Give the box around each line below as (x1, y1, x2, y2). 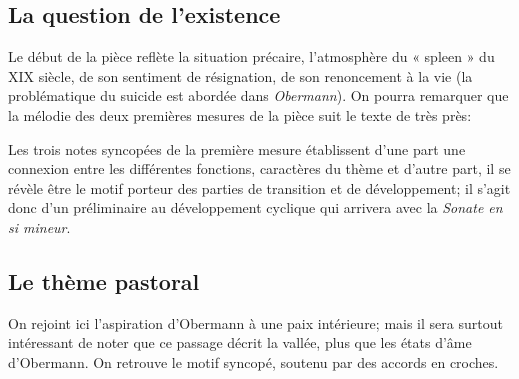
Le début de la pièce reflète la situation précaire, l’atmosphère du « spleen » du (8, 46, 495, 67)
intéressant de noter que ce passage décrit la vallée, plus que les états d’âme (8, 332, 472, 353)
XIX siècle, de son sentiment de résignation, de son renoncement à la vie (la (8, 65, 473, 86)
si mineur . (8, 216, 71, 237)
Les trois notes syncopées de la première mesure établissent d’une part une (8, 138, 466, 159)
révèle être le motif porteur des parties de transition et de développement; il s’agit (8, 177, 511, 198)
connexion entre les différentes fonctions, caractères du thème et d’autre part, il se (8, 158, 511, 179)
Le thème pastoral (8, 265, 200, 296)
